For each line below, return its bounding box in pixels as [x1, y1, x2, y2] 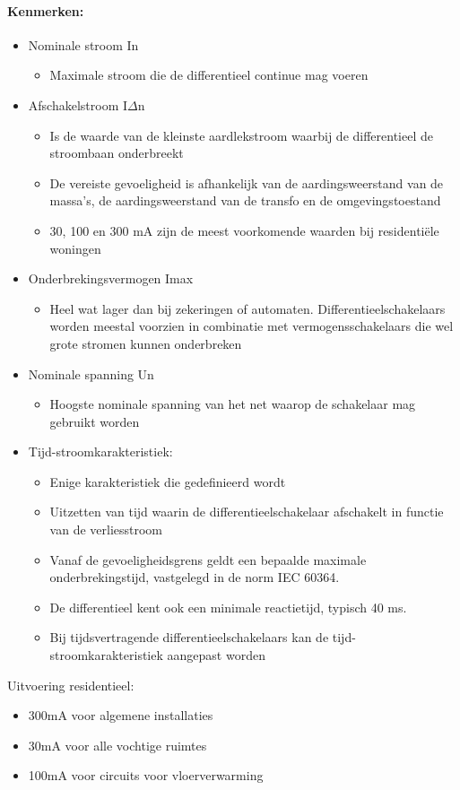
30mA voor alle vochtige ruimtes [28, 735, 207, 754]
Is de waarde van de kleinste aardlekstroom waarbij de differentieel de [49, 126, 433, 144]
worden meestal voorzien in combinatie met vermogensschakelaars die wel [49, 317, 454, 335]
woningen [49, 239, 101, 257]
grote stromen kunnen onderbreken [49, 334, 242, 352]
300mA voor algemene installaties [28, 706, 213, 725]
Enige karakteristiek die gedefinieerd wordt [49, 472, 286, 490]
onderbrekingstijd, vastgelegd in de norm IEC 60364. [49, 568, 340, 586]
